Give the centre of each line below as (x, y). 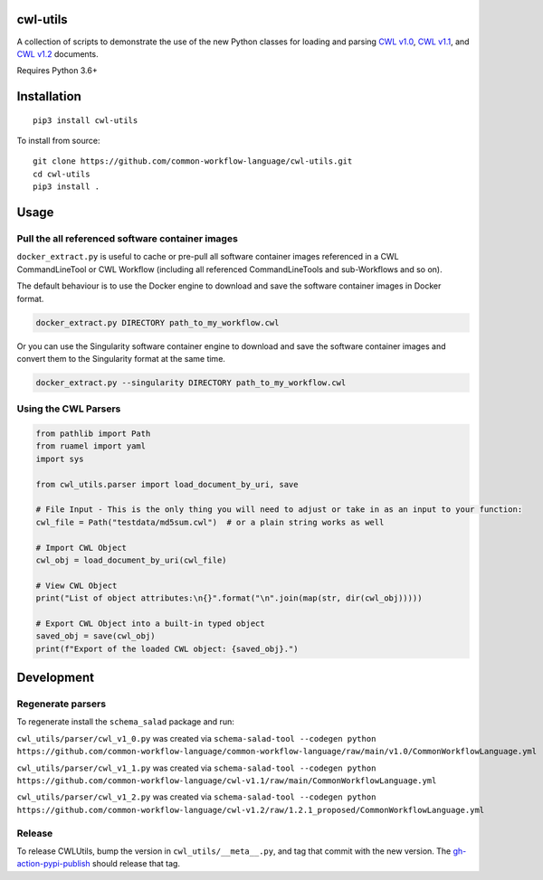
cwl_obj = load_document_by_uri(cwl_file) (131, 560)
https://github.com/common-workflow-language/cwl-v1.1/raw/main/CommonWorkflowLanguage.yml (227, 781)
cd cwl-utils (62, 174)
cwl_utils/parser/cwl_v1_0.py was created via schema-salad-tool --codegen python (196, 738)
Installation (49, 96)
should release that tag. (136, 864)
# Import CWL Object (81, 548)
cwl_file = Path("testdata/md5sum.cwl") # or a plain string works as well (210, 522)
